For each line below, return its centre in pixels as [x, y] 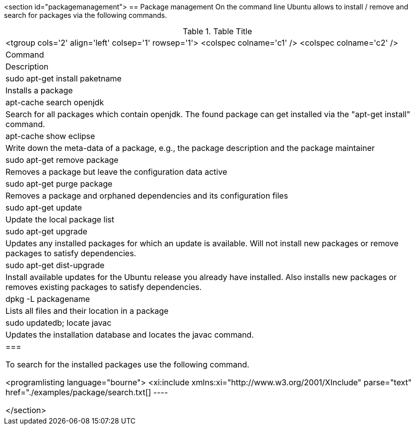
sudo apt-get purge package [59, 184]
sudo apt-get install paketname [64, 78]
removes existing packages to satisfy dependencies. [104, 287]
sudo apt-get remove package [62, 160]
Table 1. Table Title [217, 31]
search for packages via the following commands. [86, 15]
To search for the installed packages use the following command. [128, 364]
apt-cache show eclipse [50, 136]
